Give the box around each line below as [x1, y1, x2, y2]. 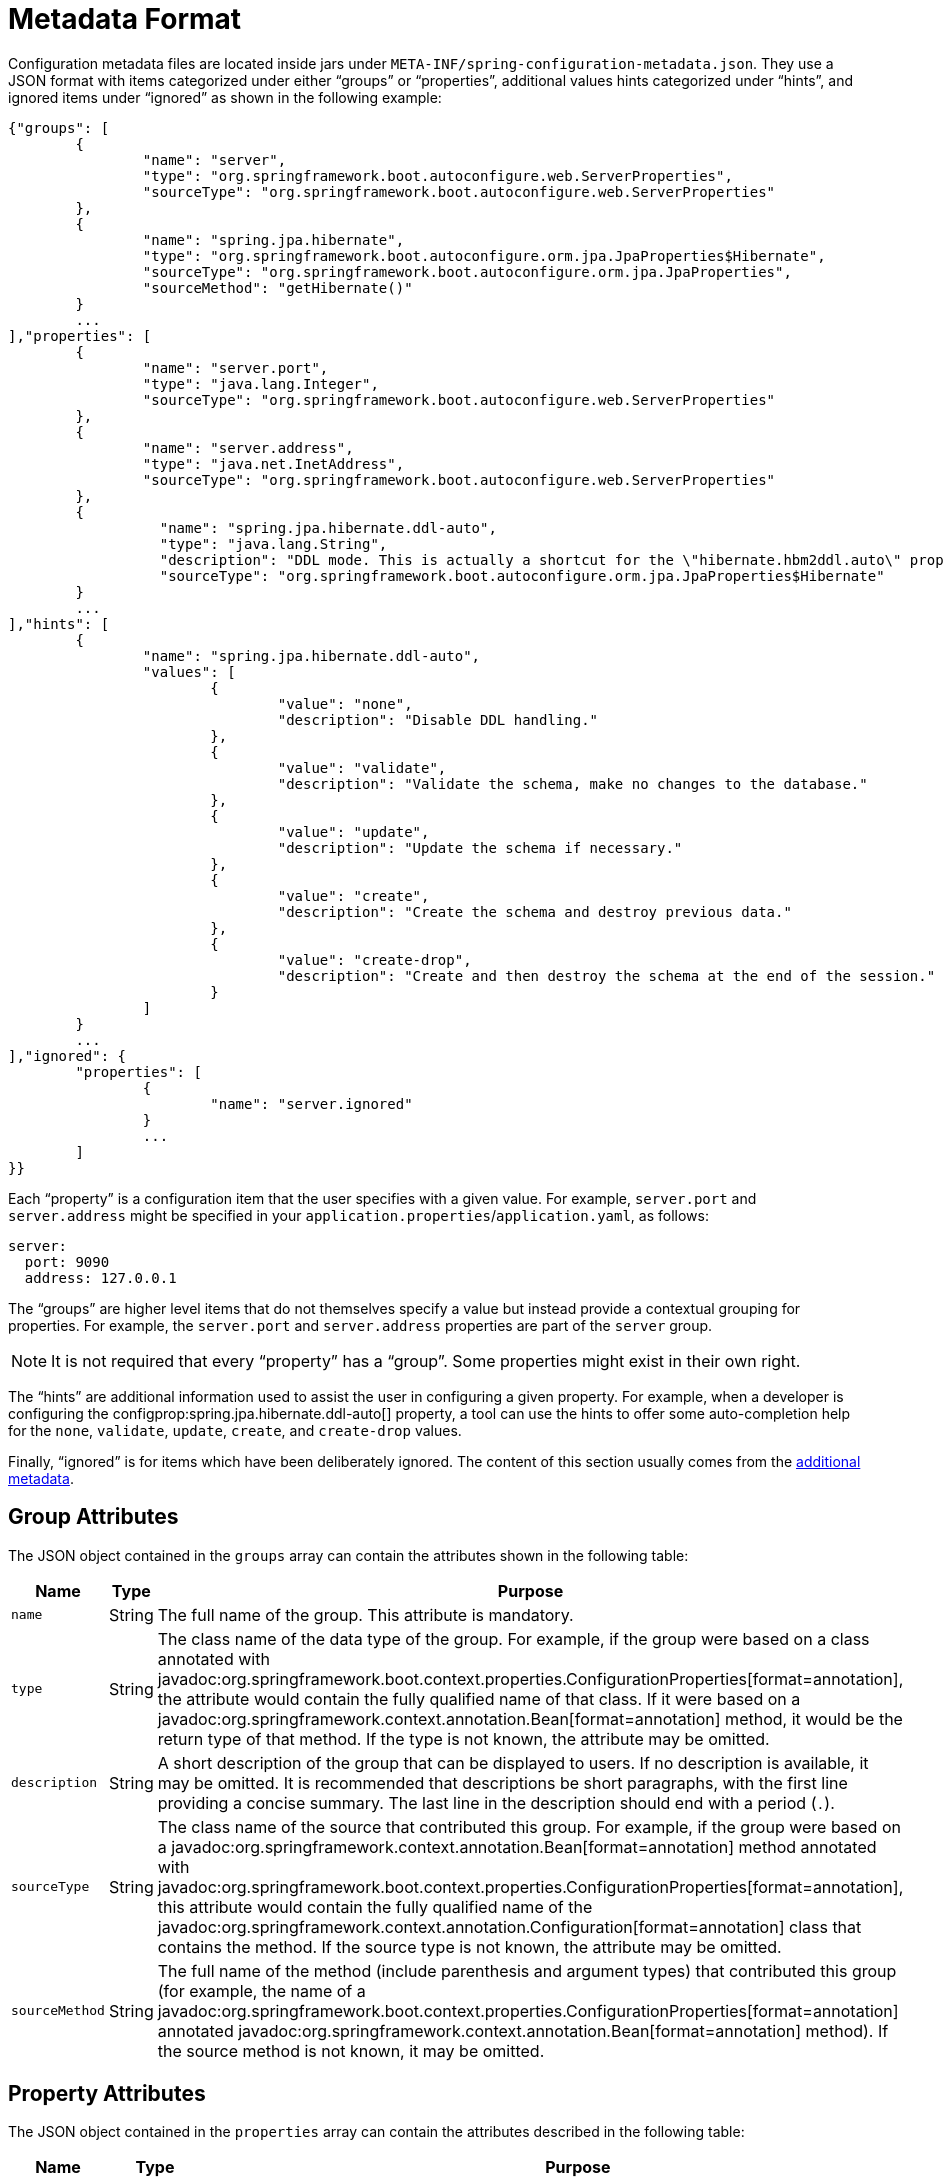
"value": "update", [277, 823, 430, 840]
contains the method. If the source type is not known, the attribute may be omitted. [157, 1936, 782, 1957]
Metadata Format [8, 2, 242, 36]
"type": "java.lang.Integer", [142, 375, 379, 392]
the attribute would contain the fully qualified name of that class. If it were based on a [157, 1688, 801, 1709]
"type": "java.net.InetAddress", [142, 455, 405, 472]
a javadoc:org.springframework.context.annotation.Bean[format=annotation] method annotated [157, 1836, 877, 1857]
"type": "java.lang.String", [159, 535, 388, 552]
